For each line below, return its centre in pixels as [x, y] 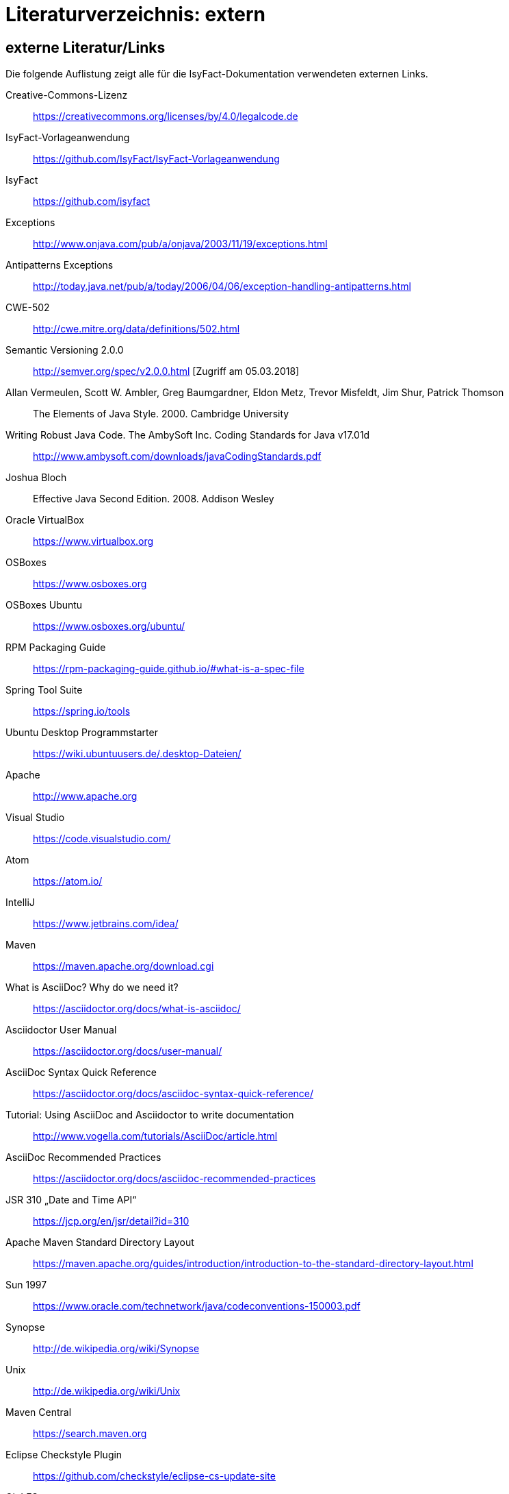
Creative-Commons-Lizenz [67, 95]
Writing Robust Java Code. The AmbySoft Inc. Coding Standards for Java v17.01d [188, 435]
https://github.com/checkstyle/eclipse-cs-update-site [154, 1476]
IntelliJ [20, 903]
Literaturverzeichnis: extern [136, 14]
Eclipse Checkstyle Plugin [64, 1455]
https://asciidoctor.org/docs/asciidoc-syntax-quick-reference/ [173, 1094]
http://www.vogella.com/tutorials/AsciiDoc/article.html [155, 1136]
